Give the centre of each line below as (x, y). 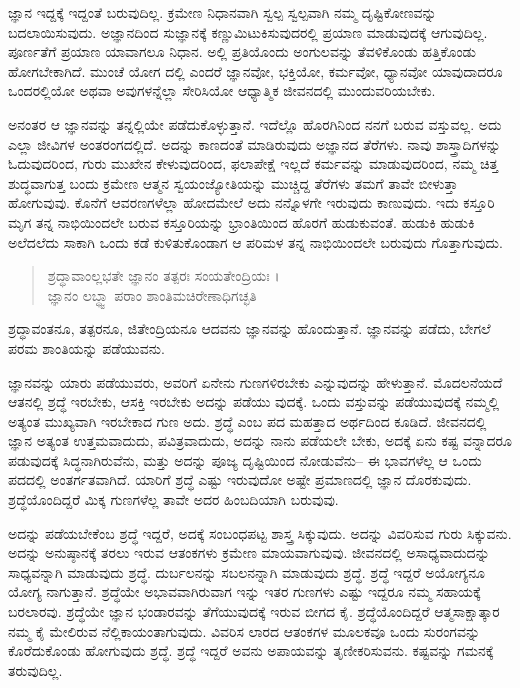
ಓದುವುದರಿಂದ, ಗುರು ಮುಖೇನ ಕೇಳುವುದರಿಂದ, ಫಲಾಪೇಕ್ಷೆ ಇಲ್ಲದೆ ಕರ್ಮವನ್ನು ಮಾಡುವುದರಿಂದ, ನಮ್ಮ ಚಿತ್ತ (253, 163)
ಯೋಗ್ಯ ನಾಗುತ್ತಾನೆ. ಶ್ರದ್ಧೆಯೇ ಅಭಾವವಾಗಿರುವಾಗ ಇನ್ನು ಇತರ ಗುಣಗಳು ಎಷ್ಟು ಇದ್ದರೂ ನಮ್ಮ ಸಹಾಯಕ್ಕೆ (244, 591)
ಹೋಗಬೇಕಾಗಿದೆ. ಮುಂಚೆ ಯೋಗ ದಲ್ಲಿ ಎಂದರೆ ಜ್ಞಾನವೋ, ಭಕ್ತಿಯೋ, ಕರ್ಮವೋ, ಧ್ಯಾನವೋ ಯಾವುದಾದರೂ (255, 70)
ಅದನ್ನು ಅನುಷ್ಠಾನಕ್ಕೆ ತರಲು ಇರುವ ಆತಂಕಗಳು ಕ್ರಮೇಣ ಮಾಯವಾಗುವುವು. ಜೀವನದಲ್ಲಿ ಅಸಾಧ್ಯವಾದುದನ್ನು (249, 552)
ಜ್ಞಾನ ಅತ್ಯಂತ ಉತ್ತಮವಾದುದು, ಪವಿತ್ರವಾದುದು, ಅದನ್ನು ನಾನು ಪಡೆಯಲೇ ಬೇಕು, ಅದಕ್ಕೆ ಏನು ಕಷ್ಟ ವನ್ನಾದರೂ (260, 440)
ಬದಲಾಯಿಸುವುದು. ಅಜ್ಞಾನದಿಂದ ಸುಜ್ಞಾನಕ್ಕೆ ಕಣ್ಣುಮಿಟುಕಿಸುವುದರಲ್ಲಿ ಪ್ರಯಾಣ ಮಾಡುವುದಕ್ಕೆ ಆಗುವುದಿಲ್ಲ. (248, 31)
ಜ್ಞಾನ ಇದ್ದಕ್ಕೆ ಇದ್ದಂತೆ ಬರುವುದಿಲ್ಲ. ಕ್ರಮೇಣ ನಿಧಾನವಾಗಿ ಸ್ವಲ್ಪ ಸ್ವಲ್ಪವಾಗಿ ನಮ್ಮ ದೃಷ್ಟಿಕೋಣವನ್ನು (222, 12)
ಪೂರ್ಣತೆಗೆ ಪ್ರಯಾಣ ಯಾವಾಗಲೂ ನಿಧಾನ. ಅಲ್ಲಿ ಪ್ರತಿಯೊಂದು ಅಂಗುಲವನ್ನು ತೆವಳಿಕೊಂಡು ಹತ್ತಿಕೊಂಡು (242, 51)
